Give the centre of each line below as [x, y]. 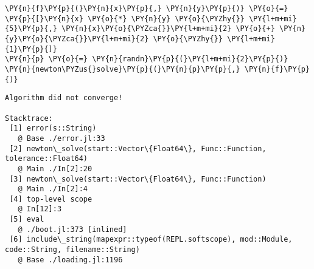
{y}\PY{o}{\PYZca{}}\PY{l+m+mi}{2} [77, 39]
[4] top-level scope [51, 199]
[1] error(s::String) [53, 128]
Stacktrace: [29, 118]
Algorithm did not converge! [64, 98]
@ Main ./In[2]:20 [55, 169]
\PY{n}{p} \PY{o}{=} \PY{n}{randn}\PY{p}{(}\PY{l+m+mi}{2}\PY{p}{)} [147, 59]
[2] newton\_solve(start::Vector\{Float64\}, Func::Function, [138, 148]
